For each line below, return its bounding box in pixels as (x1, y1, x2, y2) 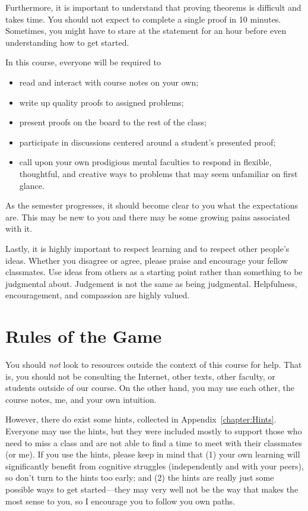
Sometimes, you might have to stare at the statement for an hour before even (5, 24, 287, 37)
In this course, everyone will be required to (5, 56, 161, 68)
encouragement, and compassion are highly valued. (5, 289, 190, 301)
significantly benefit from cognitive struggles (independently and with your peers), (5, 459, 304, 472)
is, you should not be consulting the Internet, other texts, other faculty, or (5, 370, 275, 382)
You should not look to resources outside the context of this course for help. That (5, 358, 302, 370)
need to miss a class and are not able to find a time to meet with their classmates (5, 436, 302, 449)
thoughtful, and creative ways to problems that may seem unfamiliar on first (19, 167, 298, 179)
